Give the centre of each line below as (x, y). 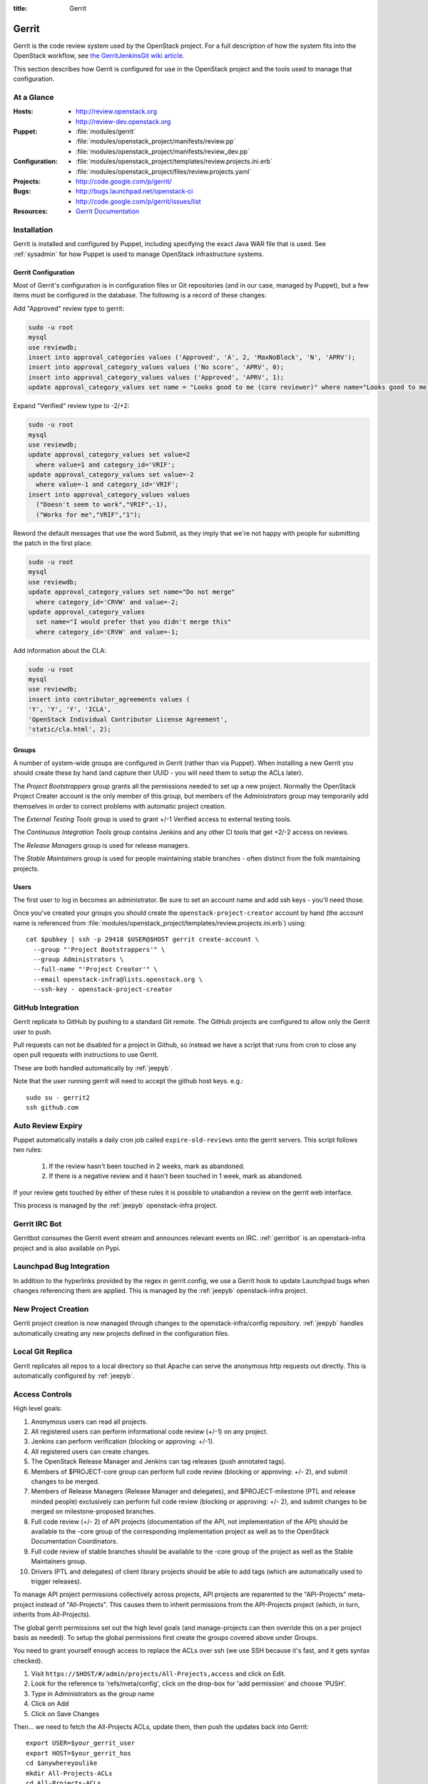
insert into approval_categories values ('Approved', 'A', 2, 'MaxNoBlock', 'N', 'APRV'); (192, 357)
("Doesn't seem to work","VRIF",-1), (102, 505)
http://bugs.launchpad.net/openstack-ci (134, 191)
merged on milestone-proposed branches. (93, 1511)
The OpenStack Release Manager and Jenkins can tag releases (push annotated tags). (159, 1461)
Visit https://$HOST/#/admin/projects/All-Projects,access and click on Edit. (158, 1674)
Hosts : (23, 111)
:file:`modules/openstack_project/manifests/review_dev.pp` (163, 151)
